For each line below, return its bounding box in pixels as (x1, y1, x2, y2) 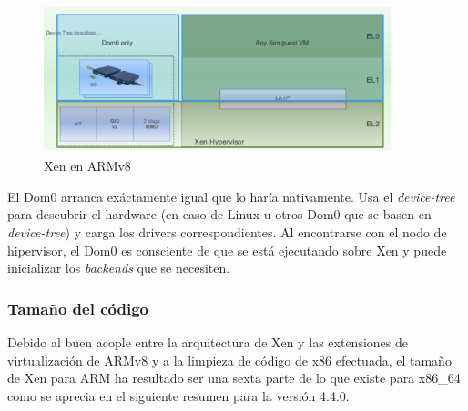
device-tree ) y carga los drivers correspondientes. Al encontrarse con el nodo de (7, 222, 447, 241)
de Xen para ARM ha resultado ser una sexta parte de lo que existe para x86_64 (7, 368, 461, 387)
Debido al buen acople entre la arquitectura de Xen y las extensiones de (7, 332, 408, 351)
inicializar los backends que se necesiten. (7, 258, 230, 277)
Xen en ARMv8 (44, 156, 131, 175)
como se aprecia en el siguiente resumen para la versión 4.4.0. (7, 386, 350, 405)
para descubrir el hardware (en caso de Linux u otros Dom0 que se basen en (7, 205, 432, 224)
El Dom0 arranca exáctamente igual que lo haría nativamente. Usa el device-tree (7, 186, 455, 205)
